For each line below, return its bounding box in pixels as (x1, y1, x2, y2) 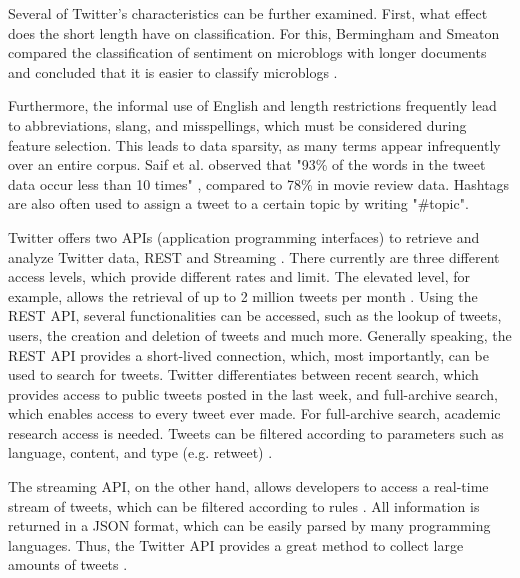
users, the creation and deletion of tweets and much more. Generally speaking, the (8, 324, 512, 345)
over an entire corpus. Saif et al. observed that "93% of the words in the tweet (8, 154, 486, 175)
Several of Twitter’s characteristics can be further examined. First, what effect (8, 3, 488, 23)
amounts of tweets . (8, 554, 128, 575)
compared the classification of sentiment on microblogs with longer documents (8, 42, 487, 63)
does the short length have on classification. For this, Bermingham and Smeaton (8, 22, 500, 43)
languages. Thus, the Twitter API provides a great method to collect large (8, 534, 464, 555)
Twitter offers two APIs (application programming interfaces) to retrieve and (8, 226, 480, 247)
